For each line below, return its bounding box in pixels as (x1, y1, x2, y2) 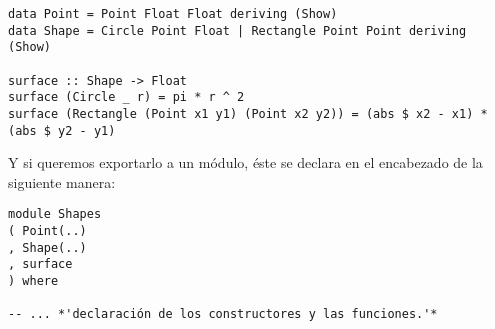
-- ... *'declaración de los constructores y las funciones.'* (8, 307, 438, 322)
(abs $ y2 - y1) (8, 123, 116, 138)
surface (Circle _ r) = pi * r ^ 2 (8, 90, 245, 105)
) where (8, 274, 59, 289)
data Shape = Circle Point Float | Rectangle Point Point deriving (8, 23, 467, 38)
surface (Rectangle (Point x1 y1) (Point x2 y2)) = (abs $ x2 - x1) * (8, 106, 488, 121)
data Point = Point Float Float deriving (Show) (8, 7, 338, 21)
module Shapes (8, 207, 102, 222)
